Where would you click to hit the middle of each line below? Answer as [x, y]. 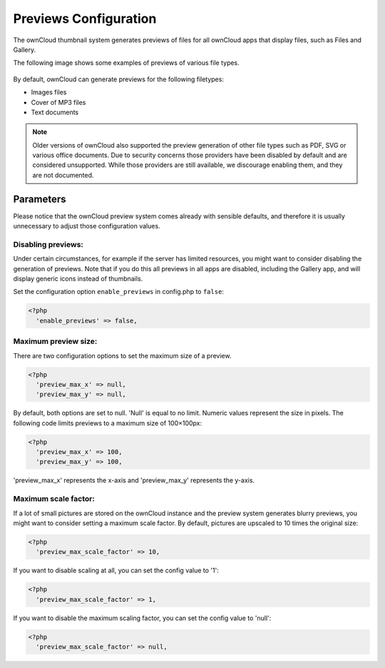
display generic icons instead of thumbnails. [78, 279]
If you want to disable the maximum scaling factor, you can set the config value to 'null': [142, 618]
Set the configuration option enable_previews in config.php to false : [119, 292]
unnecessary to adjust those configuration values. [87, 226]
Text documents [55, 112]
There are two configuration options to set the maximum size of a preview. [122, 355]
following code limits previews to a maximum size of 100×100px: [108, 423]
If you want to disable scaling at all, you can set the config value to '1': [116, 570]
